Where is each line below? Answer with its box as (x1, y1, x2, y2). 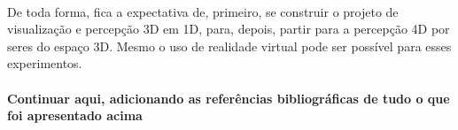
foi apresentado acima (7, 106, 143, 125)
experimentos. (7, 54, 82, 73)
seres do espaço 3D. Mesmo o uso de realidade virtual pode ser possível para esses (7, 36, 452, 55)
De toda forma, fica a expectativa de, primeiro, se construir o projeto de (7, 2, 399, 20)
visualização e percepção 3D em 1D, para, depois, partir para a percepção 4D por (7, 19, 450, 38)
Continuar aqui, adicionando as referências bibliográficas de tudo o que (7, 88, 450, 107)
